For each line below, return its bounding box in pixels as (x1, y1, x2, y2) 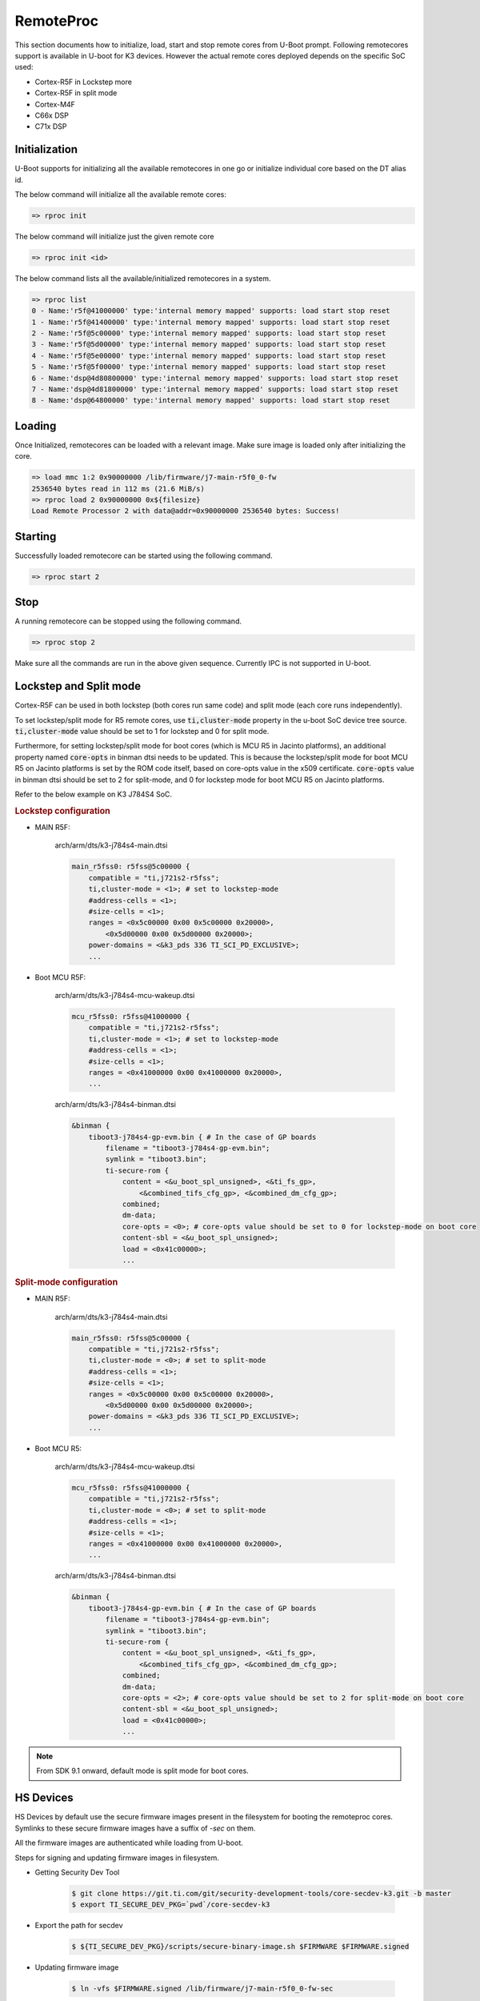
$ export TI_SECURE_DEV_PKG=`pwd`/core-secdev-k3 (71, 1900, 270, 1909)
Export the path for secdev (34, 1921, 123, 1931)
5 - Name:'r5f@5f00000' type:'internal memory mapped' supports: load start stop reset (31, 363, 386, 371)
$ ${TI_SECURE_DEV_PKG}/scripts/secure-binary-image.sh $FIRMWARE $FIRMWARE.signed (71, 1942, 410, 1951)
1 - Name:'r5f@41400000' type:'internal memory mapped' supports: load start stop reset (31, 317, 391, 327)
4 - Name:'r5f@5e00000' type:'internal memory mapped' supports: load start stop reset (31, 351, 386, 360)
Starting (14, 529, 57, 543)
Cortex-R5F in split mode (34, 88, 118, 98)
